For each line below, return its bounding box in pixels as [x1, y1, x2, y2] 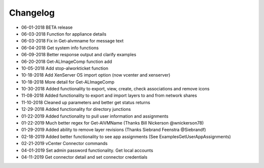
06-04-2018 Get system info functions [21, 44, 99, 51]
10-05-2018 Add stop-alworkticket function [21, 65, 109, 71]
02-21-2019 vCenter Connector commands [21, 141, 108, 147]
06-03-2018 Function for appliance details [21, 31, 107, 37]
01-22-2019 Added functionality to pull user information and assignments [21, 113, 169, 119]
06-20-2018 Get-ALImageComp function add [21, 59, 112, 64]
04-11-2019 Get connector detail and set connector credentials [21, 154, 148, 160]
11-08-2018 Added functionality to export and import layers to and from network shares [21, 93, 198, 99]
